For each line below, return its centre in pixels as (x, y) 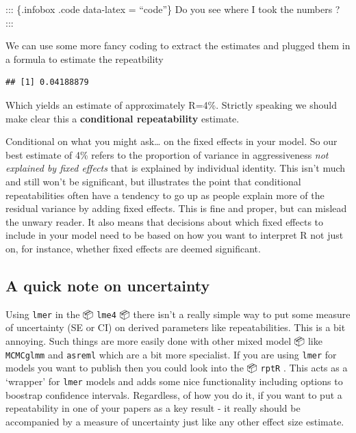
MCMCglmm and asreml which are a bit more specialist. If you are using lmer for (171, 354)
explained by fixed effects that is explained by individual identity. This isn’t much (176, 168)
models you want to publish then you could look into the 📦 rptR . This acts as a (177, 368)
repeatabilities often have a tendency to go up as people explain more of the (165, 195)
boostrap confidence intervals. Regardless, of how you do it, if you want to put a (174, 394)
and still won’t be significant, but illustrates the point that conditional (153, 181)
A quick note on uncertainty (108, 285)
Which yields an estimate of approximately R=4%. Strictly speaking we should (171, 104)
